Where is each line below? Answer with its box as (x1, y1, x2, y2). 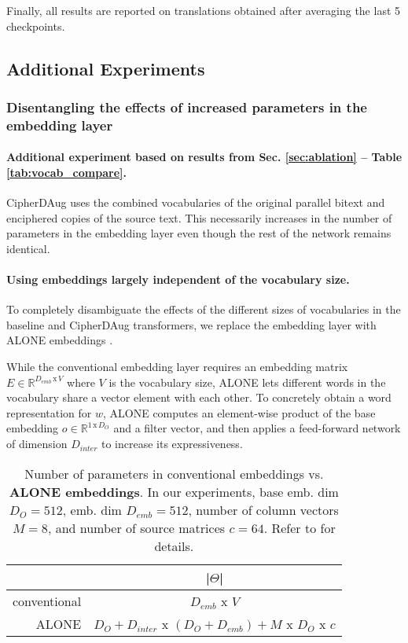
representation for (6, 404, 92, 421)
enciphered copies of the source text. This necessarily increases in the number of (6, 209, 392, 226)
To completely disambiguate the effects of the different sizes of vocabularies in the (6, 301, 401, 318)
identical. (6, 240, 50, 256)
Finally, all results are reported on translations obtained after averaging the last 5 (6, 2, 401, 18)
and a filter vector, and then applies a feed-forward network (113, 420, 401, 436)
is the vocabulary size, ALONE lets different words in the (108, 373, 386, 390)
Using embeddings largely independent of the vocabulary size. (6, 271, 350, 288)
